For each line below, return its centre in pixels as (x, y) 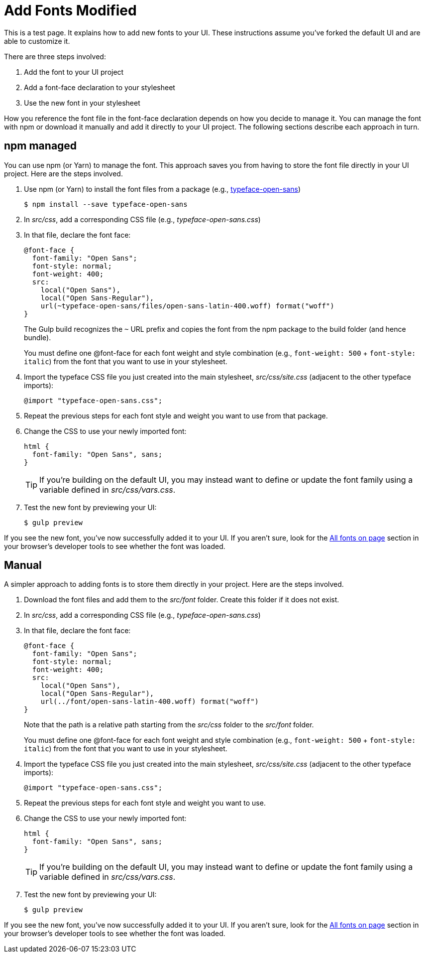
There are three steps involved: (55, 56)
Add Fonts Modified (70, 10)
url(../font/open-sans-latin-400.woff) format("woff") (150, 702)
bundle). (38, 337)
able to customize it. (37, 41)
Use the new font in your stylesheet (82, 103)
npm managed (41, 146)
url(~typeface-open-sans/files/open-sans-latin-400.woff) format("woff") (187, 306)
